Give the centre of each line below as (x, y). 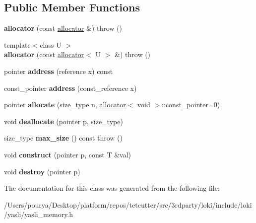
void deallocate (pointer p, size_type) (64, 121)
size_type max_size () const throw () (63, 138)
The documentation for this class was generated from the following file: (112, 188)
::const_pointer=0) (191, 105)
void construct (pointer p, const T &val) (68, 154)
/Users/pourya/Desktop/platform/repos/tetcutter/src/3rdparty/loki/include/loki (128, 204)
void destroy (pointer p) (42, 171)
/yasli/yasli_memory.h (39, 214)
